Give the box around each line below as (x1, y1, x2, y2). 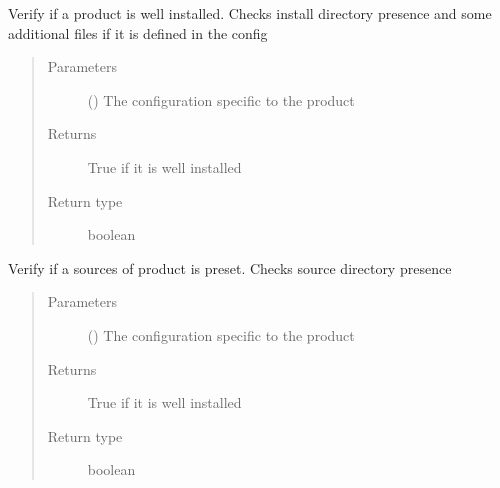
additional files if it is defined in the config (8, 22, 268, 43)
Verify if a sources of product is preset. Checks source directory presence (8, 257, 452, 278)
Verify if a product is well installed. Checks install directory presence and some (8, 3, 492, 23)
